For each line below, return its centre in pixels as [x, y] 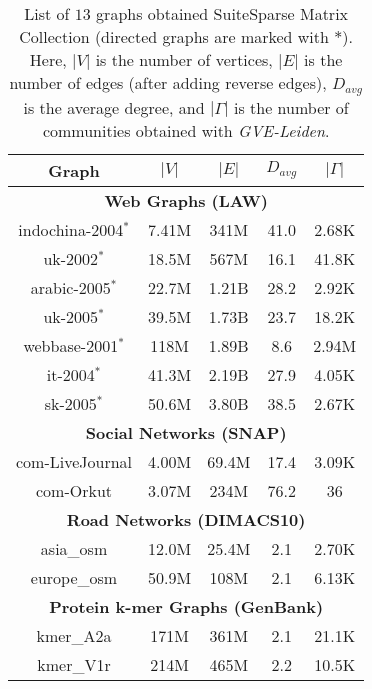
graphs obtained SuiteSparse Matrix [222, 13]
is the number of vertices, [184, 59]
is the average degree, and [114, 107]
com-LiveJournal [74, 461]
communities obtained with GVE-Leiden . [186, 130]
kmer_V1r [74, 664]
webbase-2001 [71, 345]
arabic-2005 [70, 287]
